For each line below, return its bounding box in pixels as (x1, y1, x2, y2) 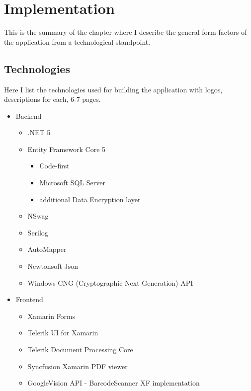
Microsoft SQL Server (39, 177, 106, 188)
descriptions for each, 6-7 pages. (4, 94, 101, 104)
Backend (15, 110, 42, 121)
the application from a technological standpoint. (4, 36, 151, 47)
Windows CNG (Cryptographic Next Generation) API (27, 277, 193, 288)
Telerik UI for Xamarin (27, 327, 98, 338)
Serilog (27, 227, 48, 237)
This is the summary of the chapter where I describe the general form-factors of (4, 27, 247, 37)
